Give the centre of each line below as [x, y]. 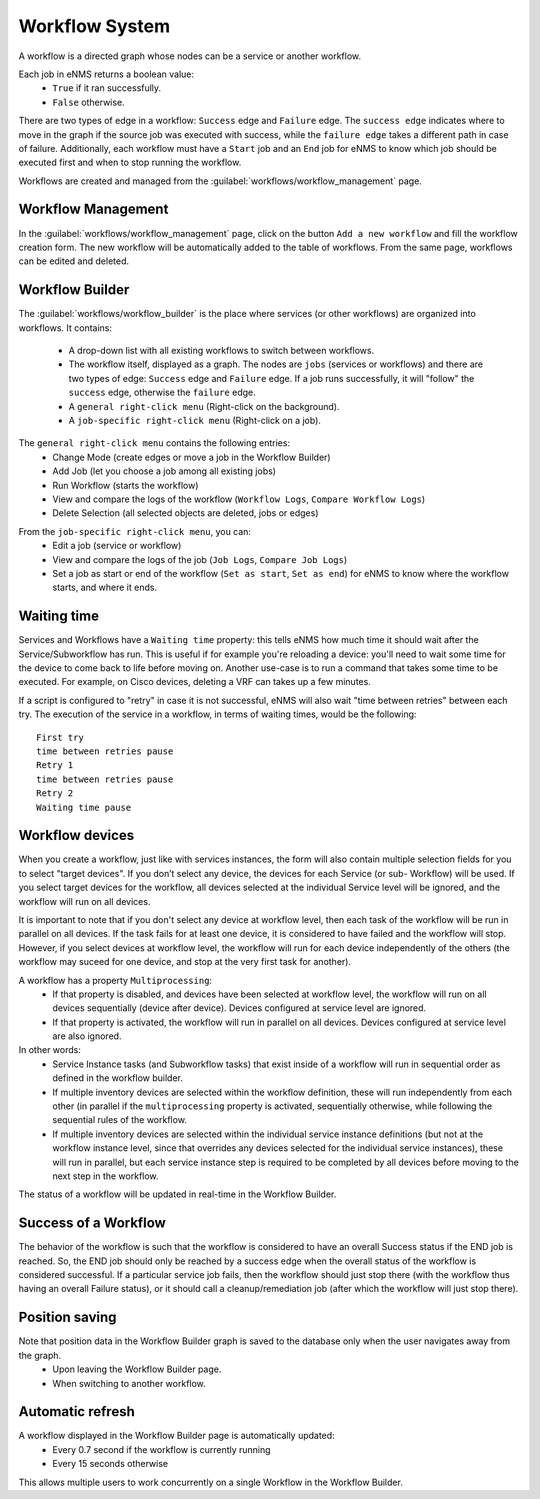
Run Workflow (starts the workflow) [125, 485]
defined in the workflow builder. [118, 1078]
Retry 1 [55, 765]
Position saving [67, 1317]
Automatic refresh [76, 1411]
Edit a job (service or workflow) [117, 546]
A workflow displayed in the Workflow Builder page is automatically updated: [176, 1436]
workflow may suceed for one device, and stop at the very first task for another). [185, 962]
